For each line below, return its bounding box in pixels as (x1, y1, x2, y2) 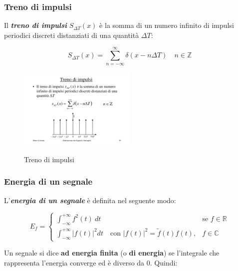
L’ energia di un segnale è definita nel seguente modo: (4, 195, 176, 205)
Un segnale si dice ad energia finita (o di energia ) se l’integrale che (4, 248, 220, 258)
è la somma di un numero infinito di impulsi (99, 20, 234, 30)
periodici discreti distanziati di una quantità (4, 29, 139, 40)
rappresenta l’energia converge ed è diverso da (4, 257, 145, 268)
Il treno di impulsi (4, 20, 67, 30)
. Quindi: (150, 257, 178, 268)
